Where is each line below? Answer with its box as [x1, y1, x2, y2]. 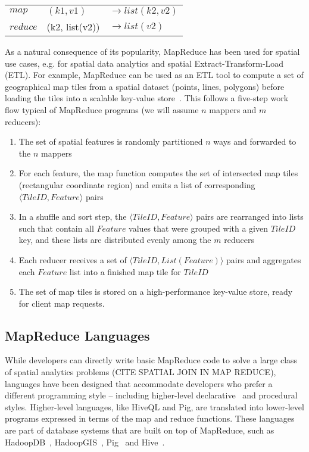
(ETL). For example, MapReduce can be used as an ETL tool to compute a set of [5, 68, 304, 81]
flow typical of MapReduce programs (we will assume [5, 103, 199, 116]
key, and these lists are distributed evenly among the [18, 233, 211, 246]
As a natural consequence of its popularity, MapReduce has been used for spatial [5, 45, 300, 57]
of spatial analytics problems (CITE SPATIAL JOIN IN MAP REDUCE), [5, 366, 276, 378]
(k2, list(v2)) [46, 20, 100, 33]
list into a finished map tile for [69, 265, 181, 278]
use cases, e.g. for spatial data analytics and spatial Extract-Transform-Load [5, 57, 284, 69]
